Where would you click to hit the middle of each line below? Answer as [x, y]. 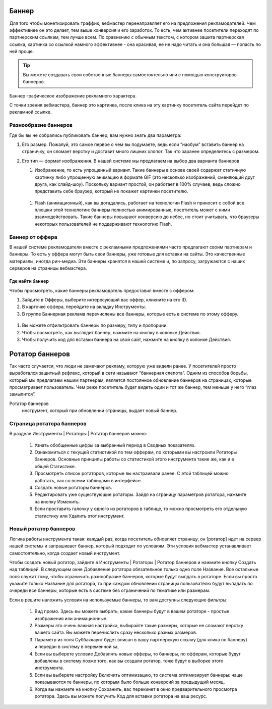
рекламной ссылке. [30, 112]
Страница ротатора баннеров [48, 423]
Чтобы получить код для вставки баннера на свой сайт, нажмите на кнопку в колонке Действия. [126, 339]
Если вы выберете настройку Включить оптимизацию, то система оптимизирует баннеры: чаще [139, 675]
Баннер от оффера [33, 237]
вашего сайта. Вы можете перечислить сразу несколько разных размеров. [116, 632]
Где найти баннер [29, 281]
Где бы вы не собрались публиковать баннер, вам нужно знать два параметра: [95, 135]
